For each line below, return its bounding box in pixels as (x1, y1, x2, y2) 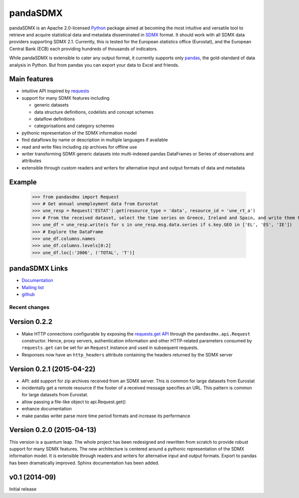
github (21, 292, 35, 298)
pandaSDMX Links (9, 264, 68, 273)
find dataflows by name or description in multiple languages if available (21, 137, 168, 143)
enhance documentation (21, 406, 72, 412)
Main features (9, 75, 54, 83)
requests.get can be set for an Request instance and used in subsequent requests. (21, 344, 199, 351)
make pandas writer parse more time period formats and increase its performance (21, 413, 190, 419)
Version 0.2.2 (9, 318, 52, 326)
